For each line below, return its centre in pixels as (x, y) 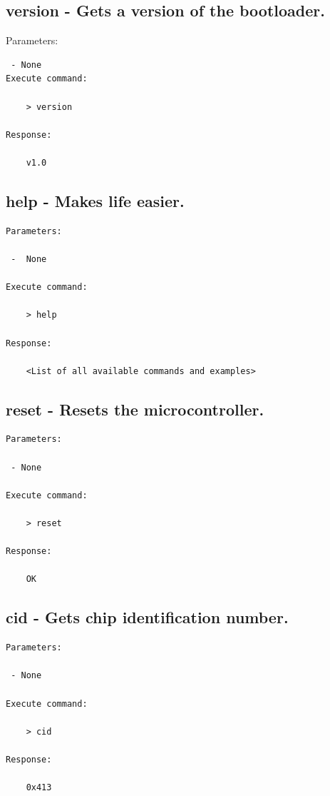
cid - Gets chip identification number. (147, 617)
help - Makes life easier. (95, 200)
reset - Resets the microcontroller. (135, 409)
